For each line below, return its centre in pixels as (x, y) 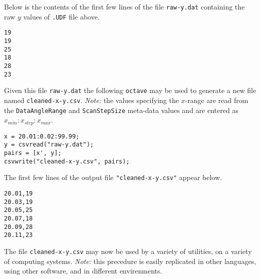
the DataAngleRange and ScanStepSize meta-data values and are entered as (121, 110)
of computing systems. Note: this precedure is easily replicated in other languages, (130, 261)
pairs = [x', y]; (33, 153)
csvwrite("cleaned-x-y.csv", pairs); (67, 161)
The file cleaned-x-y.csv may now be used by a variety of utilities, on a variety (128, 251)
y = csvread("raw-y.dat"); (49, 145)
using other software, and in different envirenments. (83, 271)
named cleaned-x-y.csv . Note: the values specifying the (91, 100)
